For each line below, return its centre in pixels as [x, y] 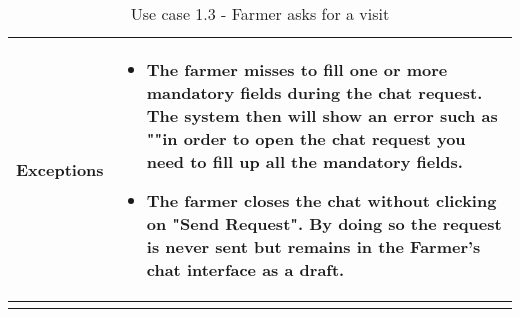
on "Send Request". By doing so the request [324, 223]
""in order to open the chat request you [306, 138]
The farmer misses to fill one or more [297, 69]
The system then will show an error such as [322, 115]
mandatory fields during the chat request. [314, 92]
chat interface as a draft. [245, 269]
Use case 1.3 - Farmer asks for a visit [260, 13]
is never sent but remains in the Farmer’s [313, 246]
